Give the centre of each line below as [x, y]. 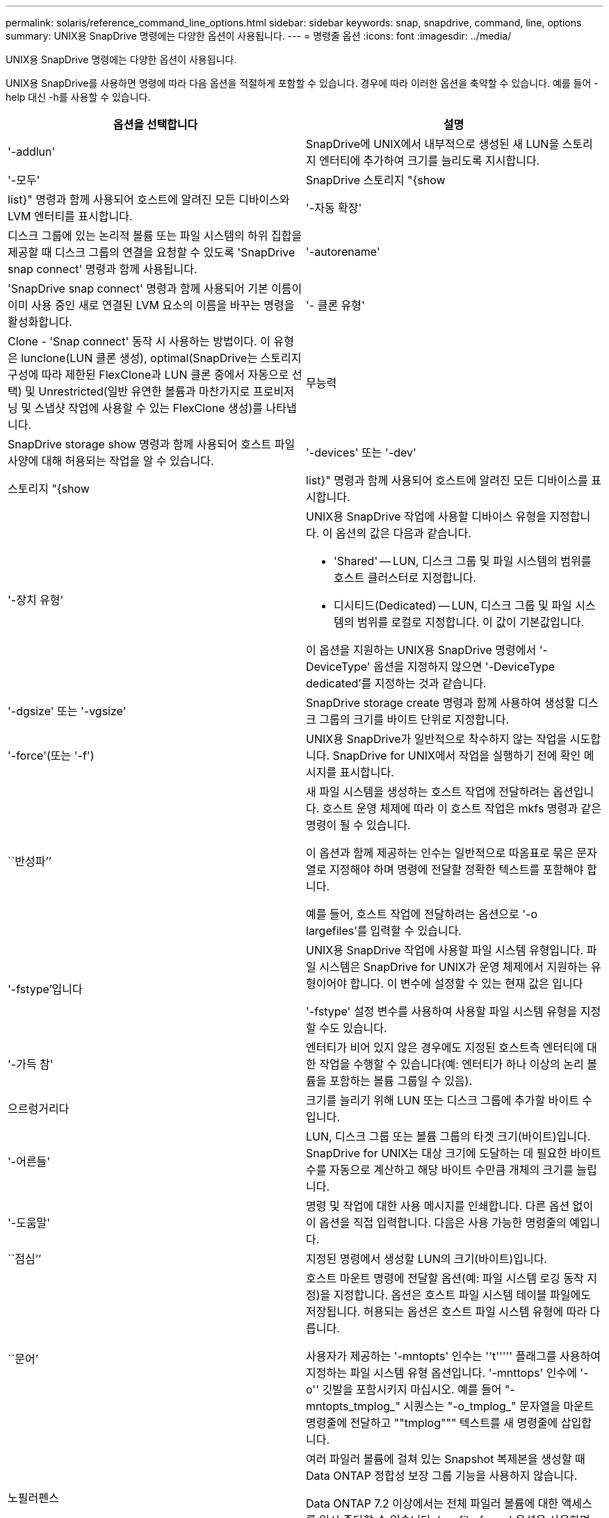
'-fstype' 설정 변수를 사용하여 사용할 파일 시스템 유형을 [442, 1011]
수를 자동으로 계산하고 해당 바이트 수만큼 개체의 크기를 [440, 1170]
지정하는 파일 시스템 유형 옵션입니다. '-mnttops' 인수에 [441, 1373]
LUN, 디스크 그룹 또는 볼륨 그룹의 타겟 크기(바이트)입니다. [448, 1136]
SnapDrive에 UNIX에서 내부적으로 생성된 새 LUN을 [433, 144]
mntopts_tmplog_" [353, 1406]
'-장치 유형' [36, 600]
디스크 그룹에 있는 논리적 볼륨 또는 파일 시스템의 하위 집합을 [155, 236]
